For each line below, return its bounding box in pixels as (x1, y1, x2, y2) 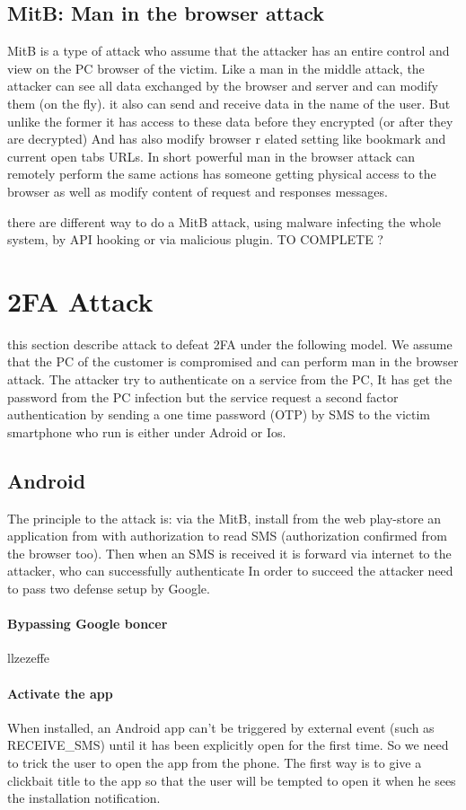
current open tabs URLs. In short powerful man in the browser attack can (7, 146, 415, 165)
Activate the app (7, 683, 113, 702)
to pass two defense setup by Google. (7, 579, 210, 597)
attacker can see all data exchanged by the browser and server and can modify (7, 76, 438, 95)
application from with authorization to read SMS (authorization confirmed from (7, 526, 447, 545)
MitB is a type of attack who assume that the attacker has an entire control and (7, 41, 450, 60)
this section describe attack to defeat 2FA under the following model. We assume (7, 334, 453, 353)
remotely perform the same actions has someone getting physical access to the (7, 164, 436, 183)
